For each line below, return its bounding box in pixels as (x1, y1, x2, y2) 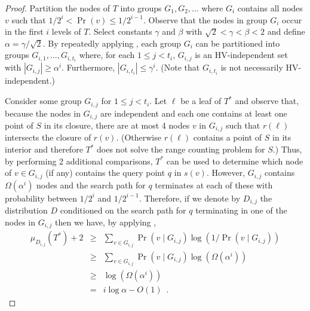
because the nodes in (5, 106, 81, 119)
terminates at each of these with (155, 178, 273, 191)
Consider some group (5, 94, 82, 107)
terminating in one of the (195, 204, 287, 217)
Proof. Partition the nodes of (5, 2, 111, 14)
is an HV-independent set (195, 48, 288, 61)
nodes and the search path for (36, 178, 146, 191)
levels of (51, 25, 81, 38)
